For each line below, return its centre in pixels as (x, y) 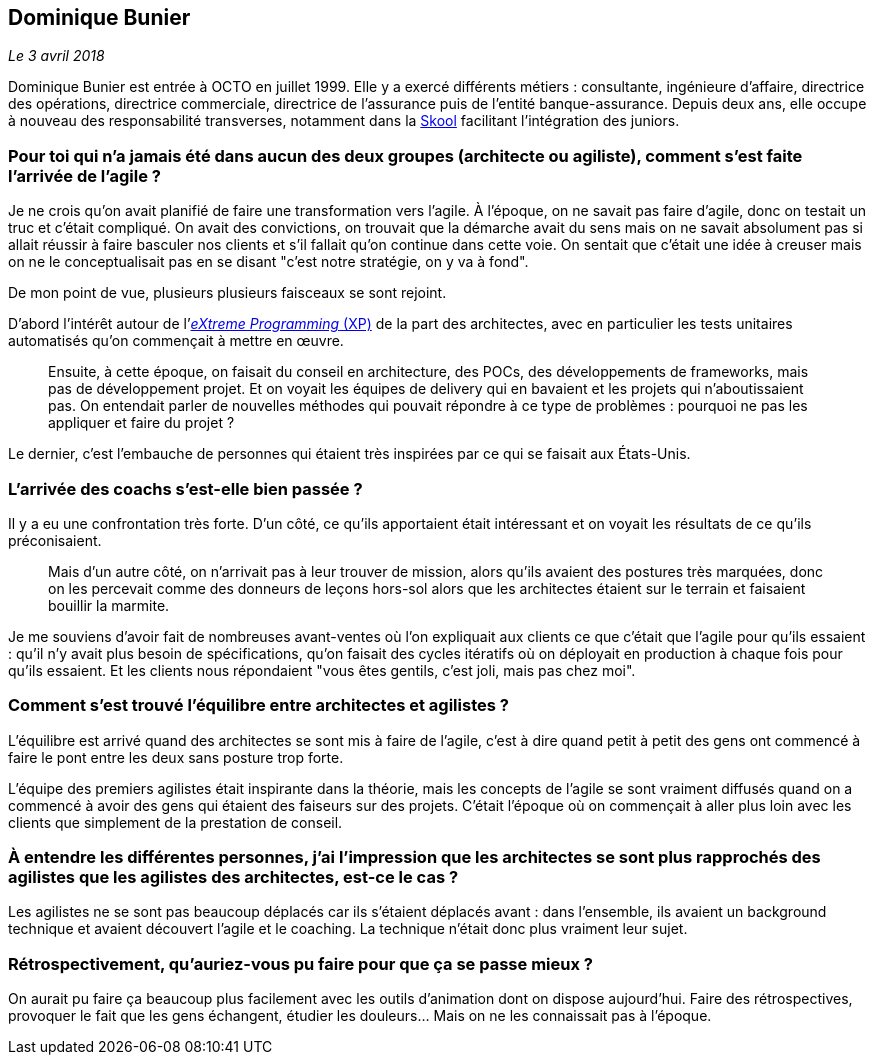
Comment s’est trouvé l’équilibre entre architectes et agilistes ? (258, 705)
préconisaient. (55, 540)
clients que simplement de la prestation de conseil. (175, 822)
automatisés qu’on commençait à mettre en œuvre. (176, 341)
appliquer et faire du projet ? (141, 423)
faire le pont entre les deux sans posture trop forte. (176, 757)
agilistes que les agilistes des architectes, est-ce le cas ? (233, 877)
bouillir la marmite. (109, 605)
